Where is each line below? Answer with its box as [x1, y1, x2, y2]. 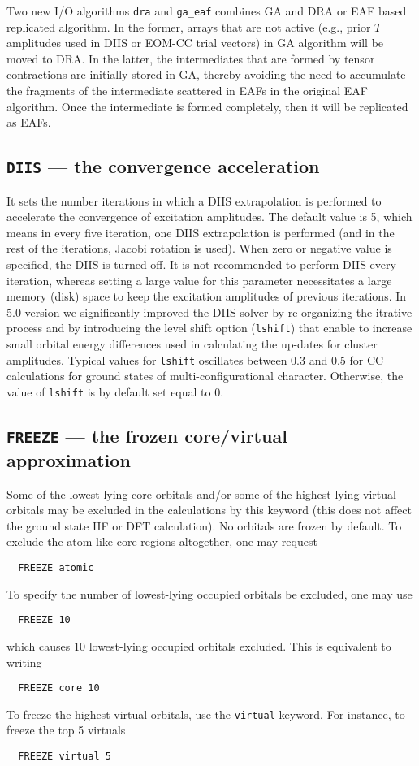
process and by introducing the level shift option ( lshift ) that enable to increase [6, 319, 413, 336]
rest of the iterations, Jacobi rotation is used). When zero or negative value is [6, 240, 392, 257]
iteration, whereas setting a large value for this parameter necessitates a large [6, 271, 392, 288]
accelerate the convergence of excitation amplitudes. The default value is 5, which [6, 208, 413, 225]
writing [6, 653, 42, 670]
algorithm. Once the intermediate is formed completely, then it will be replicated [6, 97, 408, 115]
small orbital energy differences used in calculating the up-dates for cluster [6, 335, 378, 352]
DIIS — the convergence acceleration [6, 154, 320, 179]
